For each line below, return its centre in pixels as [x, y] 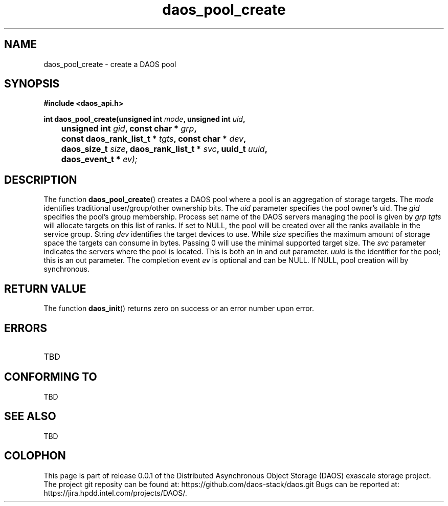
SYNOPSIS [32, 84]
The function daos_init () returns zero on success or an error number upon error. [179, 309]
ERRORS [26, 328]
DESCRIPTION [41, 180]
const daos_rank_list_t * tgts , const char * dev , [154, 139]
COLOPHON [35, 456]
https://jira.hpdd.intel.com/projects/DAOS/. [115, 493]
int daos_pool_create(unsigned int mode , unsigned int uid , [144, 119]
